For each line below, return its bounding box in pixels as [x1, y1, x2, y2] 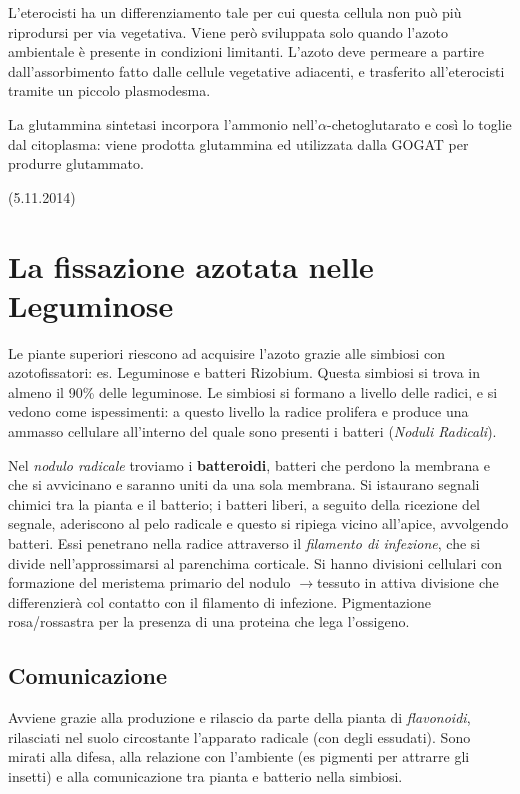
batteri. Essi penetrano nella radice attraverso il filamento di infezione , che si [8, 533, 481, 553]
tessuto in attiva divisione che [316, 572, 499, 593]
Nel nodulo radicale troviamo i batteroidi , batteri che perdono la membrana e [8, 454, 491, 475]
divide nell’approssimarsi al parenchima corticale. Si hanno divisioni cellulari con [8, 552, 503, 573]
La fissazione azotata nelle [8, 245, 374, 286]
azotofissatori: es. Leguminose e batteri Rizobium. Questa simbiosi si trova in [8, 362, 481, 383]
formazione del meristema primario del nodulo [8, 572, 291, 593]
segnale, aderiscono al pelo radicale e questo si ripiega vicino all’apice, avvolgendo [8, 513, 509, 534]
